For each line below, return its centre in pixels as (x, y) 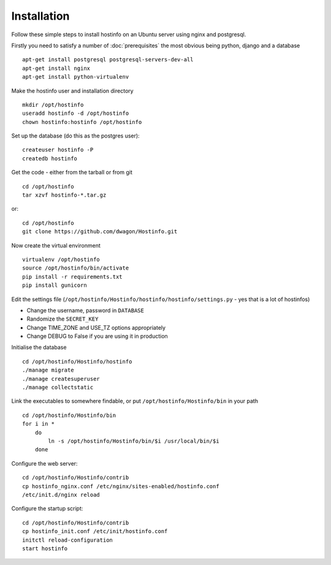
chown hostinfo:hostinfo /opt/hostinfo (82, 122)
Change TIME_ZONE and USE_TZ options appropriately (96, 327)
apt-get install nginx (56, 68)
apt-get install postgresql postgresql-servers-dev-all (108, 60)
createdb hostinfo (50, 158)
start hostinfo (45, 548)
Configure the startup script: (47, 508)
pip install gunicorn (55, 285)
